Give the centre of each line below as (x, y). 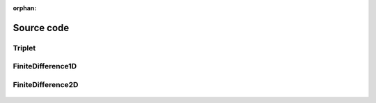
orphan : (25, 8)
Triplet (24, 48)
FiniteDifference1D (45, 66)
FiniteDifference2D (46, 84)
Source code (41, 28)
